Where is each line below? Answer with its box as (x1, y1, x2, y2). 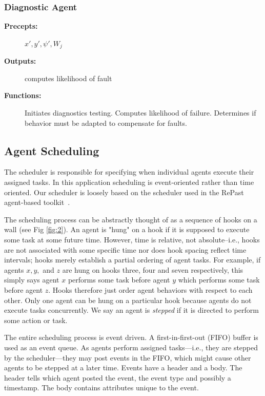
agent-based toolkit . (4, 197, 70, 208)
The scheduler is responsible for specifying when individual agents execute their (4, 166, 254, 177)
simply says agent (4, 274, 59, 285)
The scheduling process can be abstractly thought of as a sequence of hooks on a (4, 214, 257, 224)
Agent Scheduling (4, 142, 99, 158)
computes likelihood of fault (25, 72, 112, 83)
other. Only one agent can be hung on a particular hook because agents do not (4, 294, 252, 305)
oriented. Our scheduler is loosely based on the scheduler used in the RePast (4, 186, 244, 197)
